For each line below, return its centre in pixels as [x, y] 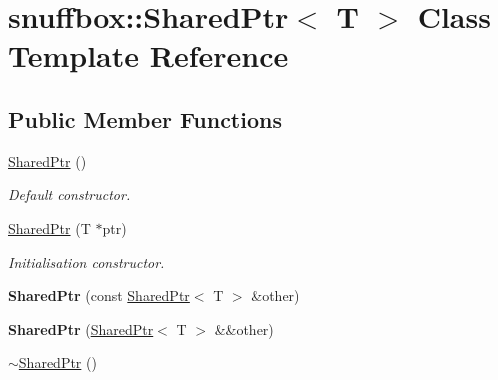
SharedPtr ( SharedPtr [81, 328]
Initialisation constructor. [86, 261]
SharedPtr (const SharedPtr [99, 295]
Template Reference [148, 55]
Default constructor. [69, 194]
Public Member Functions [145, 118]
